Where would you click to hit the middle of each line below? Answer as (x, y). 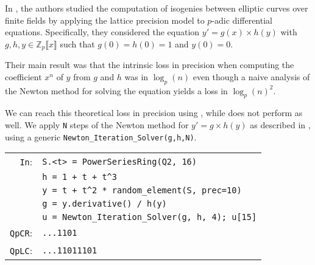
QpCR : (21, 233)
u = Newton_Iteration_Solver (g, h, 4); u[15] (150, 217)
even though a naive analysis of (251, 76)
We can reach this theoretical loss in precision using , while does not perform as (154, 113)
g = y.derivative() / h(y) (104, 204)
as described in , (280, 125)
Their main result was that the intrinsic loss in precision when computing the (150, 65)
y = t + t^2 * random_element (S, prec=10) (142, 191)
